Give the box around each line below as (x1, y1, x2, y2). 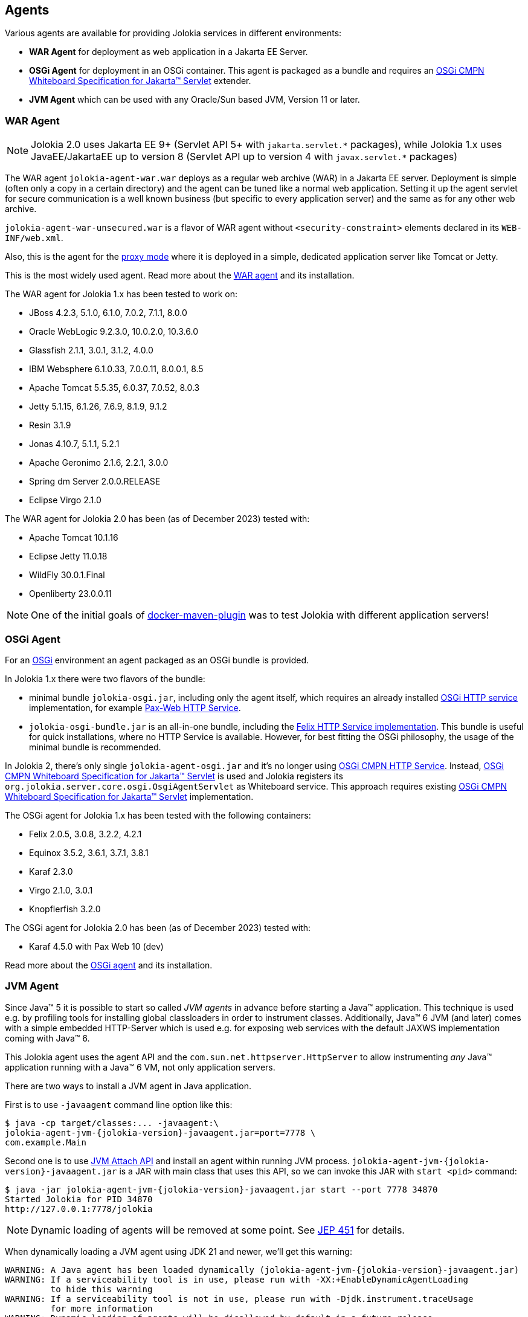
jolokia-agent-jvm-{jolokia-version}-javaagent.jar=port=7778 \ (5, 1127, 316, 1138)
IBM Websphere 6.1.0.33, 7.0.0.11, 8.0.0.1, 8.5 (29, 364, 204, 375)
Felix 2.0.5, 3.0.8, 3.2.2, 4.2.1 (29, 828, 142, 839)
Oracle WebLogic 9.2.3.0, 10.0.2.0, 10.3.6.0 (29, 326, 198, 337)
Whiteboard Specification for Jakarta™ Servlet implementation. (5, 791, 254, 802)
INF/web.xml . (5, 233, 63, 243)
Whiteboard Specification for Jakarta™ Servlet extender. (29, 76, 251, 86)
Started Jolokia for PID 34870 (5, 1194, 153, 1204)
